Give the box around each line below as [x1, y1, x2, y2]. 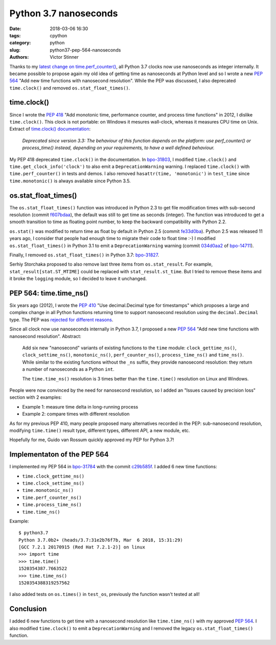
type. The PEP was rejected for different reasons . [9, 317, 113, 323]
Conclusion [9, 605, 47, 613]
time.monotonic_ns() [22, 488, 74, 493]
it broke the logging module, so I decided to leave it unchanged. [9, 276, 147, 282]
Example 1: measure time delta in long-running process [22, 403, 139, 410]
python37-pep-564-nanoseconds [50, 46, 121, 53]
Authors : [9, 54, 29, 60]
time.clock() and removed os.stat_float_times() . [9, 85, 130, 91]
